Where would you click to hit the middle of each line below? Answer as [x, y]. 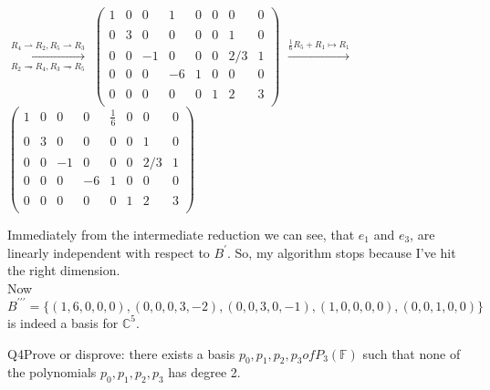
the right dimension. [64, 270]
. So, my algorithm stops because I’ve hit [341, 252]
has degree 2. [204, 372]
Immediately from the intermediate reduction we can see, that [181, 235]
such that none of [412, 353]
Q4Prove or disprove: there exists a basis [121, 353]
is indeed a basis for [63, 322]
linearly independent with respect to [109, 252]
